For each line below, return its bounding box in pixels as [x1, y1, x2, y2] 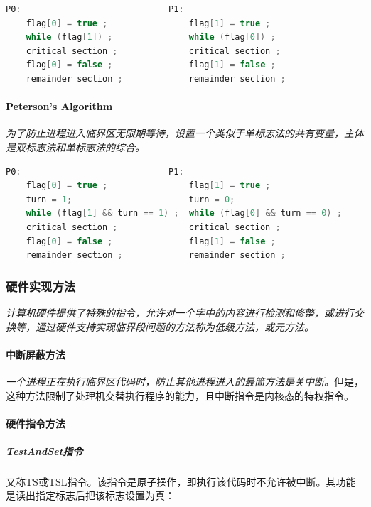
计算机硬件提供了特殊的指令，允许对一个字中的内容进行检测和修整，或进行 [6, 305, 354, 320]
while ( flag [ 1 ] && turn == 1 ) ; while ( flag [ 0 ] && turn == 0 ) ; [26, 208, 342, 219]
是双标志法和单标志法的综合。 [6, 139, 145, 154]
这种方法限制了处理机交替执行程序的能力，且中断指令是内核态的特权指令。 [6, 388, 354, 403]
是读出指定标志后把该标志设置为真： [6, 488, 175, 503]
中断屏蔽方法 [6, 347, 65, 361]
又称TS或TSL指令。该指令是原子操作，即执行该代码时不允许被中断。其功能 [6, 474, 356, 489]
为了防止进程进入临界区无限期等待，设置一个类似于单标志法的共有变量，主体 [6, 126, 364, 141]
